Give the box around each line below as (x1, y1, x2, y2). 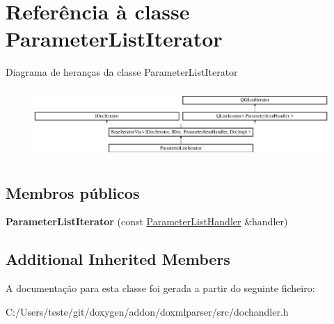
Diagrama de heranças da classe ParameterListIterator (6, 65, 238, 79)
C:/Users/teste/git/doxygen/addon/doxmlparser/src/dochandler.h (6, 304, 289, 318)
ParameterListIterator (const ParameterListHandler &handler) (6, 214, 288, 229)
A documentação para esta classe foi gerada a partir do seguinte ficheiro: (6, 281, 315, 295)
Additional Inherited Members (6, 248, 230, 270)
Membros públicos (6, 181, 140, 203)
